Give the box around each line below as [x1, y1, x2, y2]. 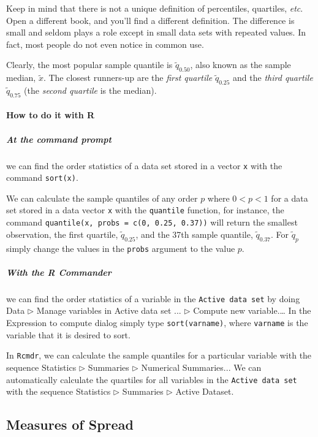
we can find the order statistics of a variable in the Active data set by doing [6, 292, 300, 305]
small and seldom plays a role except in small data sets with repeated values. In [6, 26, 306, 39]
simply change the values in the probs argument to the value [6, 241, 235, 254]
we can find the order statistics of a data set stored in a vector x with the [6, 159, 282, 172]
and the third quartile [233, 71, 313, 84]
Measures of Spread [6, 415, 134, 434]
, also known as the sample [190, 58, 291, 71]
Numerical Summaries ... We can [141, 360, 262, 373]
